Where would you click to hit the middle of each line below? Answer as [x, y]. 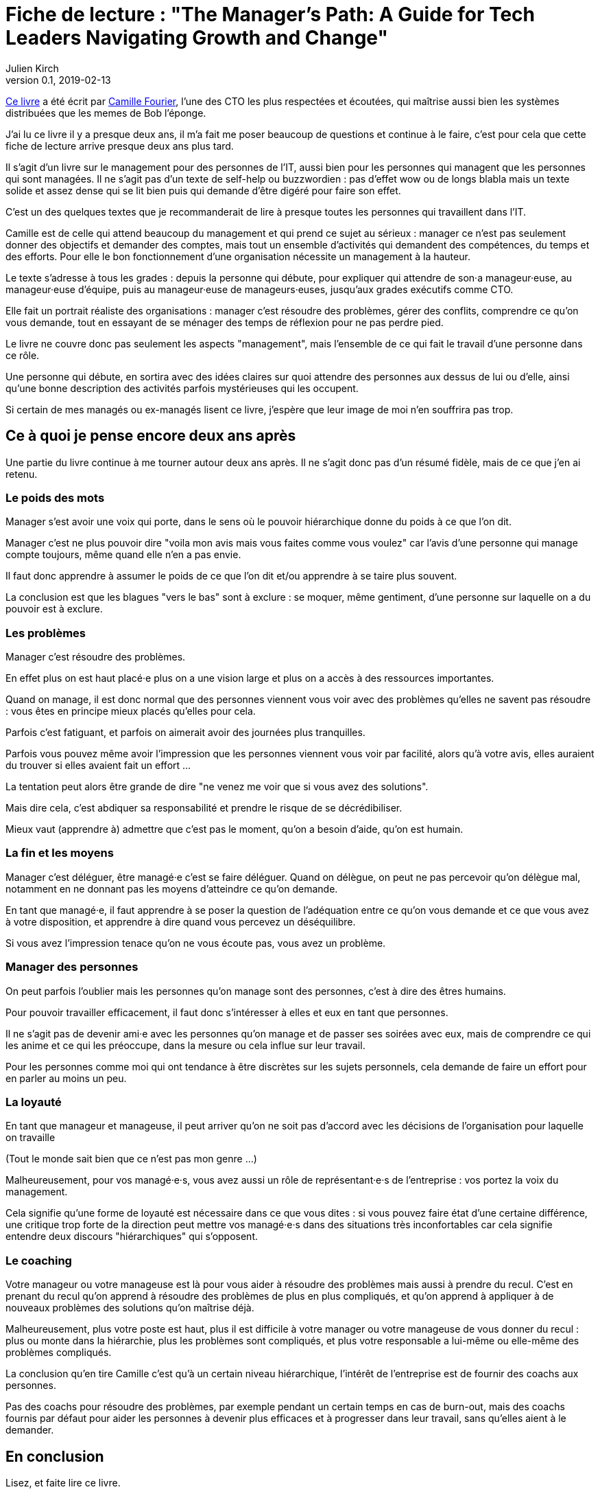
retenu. [22, 474]
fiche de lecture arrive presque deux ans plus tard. [120, 146]
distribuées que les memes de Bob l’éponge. [106, 113]
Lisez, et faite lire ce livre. [63, 1482]
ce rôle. [23, 355]
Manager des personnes [72, 967]
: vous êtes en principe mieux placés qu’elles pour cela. [131, 711]
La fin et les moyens [60, 853]
